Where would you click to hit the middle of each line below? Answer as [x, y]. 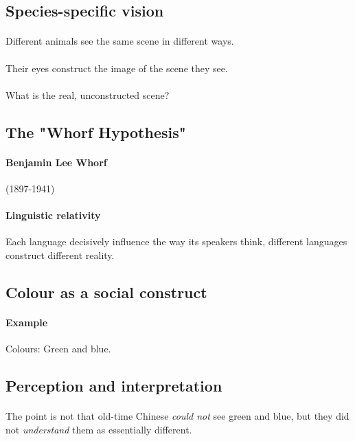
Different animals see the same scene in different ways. [120, 41]
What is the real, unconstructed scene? [88, 94]
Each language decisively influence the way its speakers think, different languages [176, 241]
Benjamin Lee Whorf [56, 162]
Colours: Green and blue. [58, 349]
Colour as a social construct [106, 292]
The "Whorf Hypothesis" [96, 132]
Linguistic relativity [53, 215]
